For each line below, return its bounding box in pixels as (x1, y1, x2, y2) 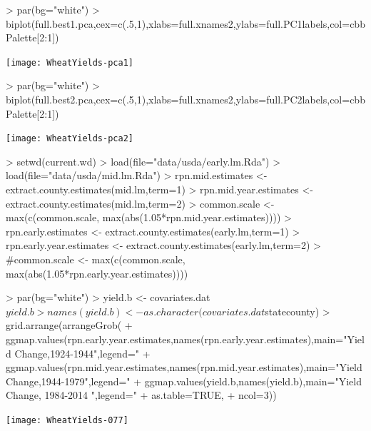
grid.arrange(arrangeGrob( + (6, 318, 133, 333)
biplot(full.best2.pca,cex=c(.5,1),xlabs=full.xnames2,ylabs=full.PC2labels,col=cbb (6, 92, 365, 107)
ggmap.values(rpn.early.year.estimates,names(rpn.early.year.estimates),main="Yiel (6, 332, 365, 346)
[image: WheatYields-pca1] (6, 57, 133, 68)
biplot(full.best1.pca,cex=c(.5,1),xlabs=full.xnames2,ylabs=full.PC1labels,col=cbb (6, 16, 365, 31)
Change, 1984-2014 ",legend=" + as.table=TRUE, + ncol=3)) (6, 387, 277, 402)
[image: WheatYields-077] (6, 415, 128, 425)
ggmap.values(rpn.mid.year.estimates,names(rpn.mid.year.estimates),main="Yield (6, 360, 362, 375)
